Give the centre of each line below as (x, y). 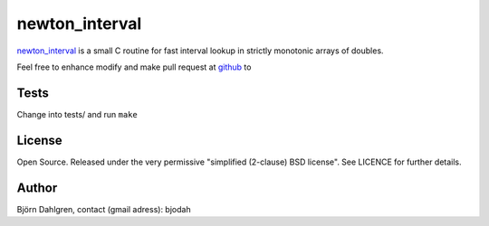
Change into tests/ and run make (77, 114)
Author (37, 188)
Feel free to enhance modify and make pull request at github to (134, 67)
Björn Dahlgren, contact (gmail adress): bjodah (104, 209)
